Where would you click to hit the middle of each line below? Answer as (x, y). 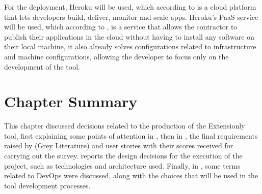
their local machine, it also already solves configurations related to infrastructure (130, 46)
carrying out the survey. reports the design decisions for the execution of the (123, 156)
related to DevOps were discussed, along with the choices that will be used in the (131, 175)
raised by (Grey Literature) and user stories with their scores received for (119, 145)
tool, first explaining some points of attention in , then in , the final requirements (131, 135)
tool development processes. (47, 185)
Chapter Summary (71, 101)
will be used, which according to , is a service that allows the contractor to (121, 27)
